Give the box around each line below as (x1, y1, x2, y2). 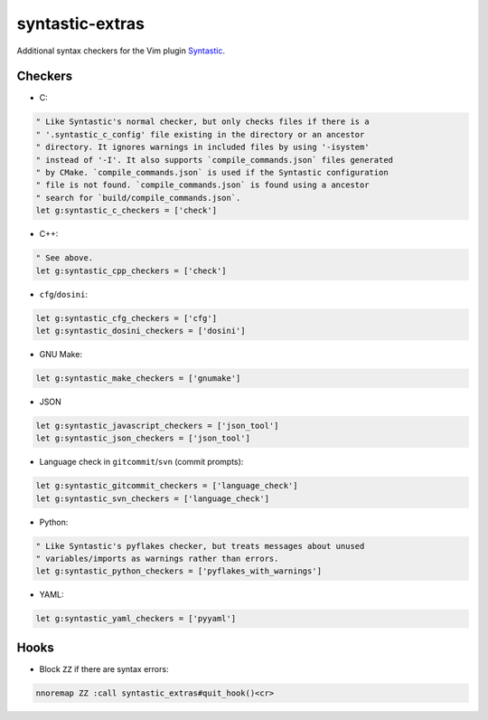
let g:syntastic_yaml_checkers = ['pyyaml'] (35, 613, 237, 624)
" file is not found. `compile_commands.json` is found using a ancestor (35, 180, 370, 190)
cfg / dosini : (39, 289, 88, 299)
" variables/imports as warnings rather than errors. (35, 553, 279, 564)
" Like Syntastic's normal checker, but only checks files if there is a (35, 117, 370, 127)
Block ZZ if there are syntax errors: (39, 663, 169, 674)
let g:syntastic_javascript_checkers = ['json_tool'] (35, 421, 279, 431)
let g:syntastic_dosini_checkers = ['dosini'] (35, 326, 246, 336)
